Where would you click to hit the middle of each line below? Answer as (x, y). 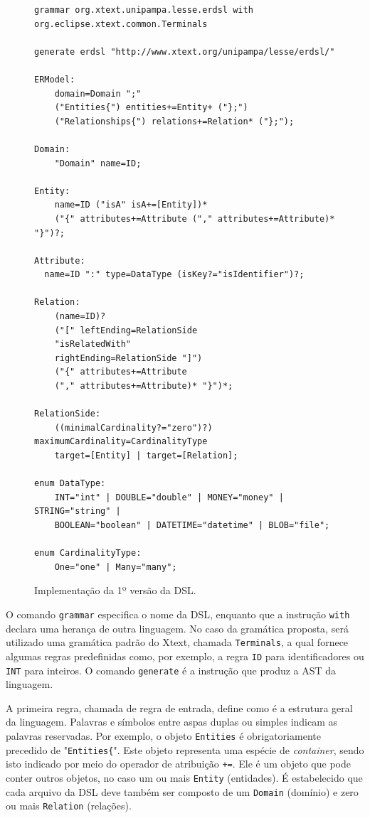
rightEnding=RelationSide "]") (128, 358)
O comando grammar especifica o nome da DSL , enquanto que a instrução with (178, 614)
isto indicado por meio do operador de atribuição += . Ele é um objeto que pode (178, 764)
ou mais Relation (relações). (69, 806)
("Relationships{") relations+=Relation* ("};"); (174, 121)
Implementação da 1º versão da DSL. (115, 590)
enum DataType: (70, 484)
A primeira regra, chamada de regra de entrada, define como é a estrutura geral (179, 707)
